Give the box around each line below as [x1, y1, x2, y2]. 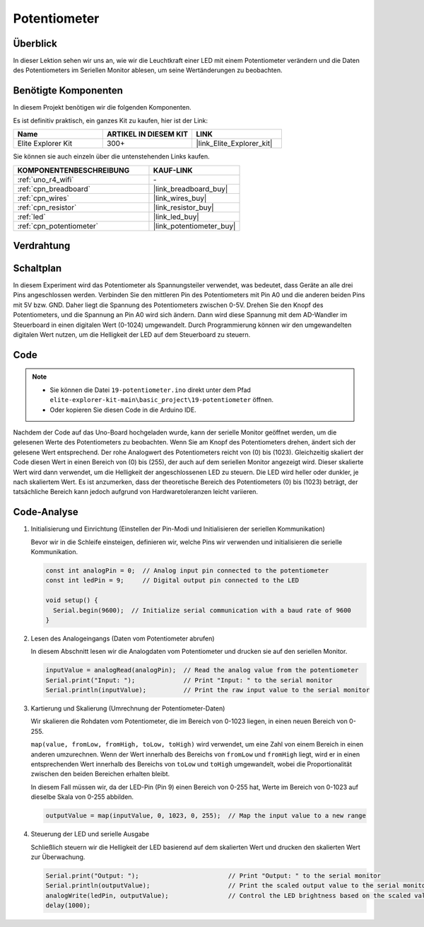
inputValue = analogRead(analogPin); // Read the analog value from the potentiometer [45, 666, 359, 674]
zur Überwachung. [30, 853, 86, 861]
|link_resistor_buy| [153, 202, 215, 212]
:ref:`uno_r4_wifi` [17, 174, 74, 184]
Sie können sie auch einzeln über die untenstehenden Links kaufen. [13, 152, 210, 161]
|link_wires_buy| [153, 193, 207, 203]
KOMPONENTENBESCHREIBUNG [17, 165, 130, 175]
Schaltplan [13, 262, 62, 274]
